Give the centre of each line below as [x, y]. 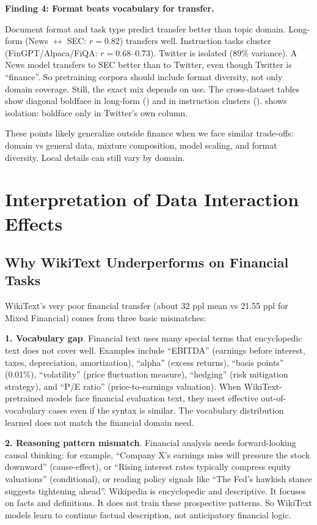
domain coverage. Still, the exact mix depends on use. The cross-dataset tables [152, 88]
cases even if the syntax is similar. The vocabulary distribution [166, 410]
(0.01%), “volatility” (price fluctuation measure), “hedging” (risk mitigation [147, 374]
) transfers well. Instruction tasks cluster [195, 41]
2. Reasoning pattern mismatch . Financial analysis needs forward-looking [151, 443]
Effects [34, 223]
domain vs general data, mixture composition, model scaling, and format [141, 145]
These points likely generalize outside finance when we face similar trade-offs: [149, 133]
